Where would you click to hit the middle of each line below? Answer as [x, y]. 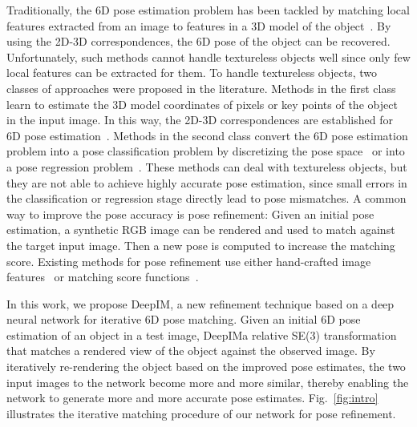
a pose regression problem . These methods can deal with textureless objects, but [207, 166]
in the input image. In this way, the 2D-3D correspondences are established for [200, 120]
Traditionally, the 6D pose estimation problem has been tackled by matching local [208, 10]
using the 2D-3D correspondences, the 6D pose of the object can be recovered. [198, 41]
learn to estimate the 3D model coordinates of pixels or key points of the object [202, 104]
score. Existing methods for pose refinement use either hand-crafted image [189, 261]
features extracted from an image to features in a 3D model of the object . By [199, 25]
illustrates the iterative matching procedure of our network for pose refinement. [201, 413]
